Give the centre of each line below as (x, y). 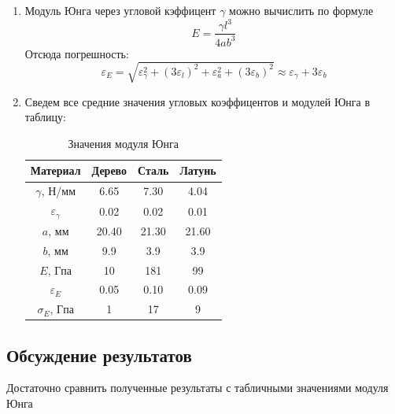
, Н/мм (59, 191)
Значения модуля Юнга (123, 143)
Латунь (198, 170)
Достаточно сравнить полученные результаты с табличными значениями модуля (197, 388)
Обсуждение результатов (99, 355)
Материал (55, 170)
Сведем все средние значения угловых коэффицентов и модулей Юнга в (197, 101)
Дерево (109, 170)
